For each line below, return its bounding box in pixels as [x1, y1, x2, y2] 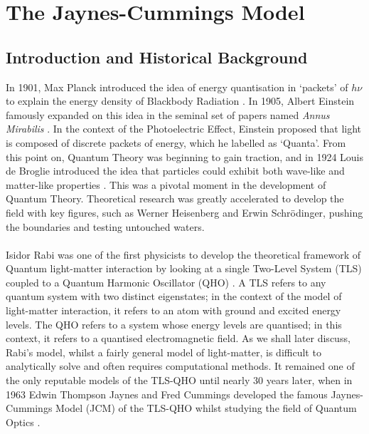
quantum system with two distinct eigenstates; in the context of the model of [6, 289, 342, 304]
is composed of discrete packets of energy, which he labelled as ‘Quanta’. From [6, 135, 346, 150]
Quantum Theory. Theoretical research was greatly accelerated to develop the [6, 191, 344, 206]
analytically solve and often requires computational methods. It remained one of [6, 358, 355, 373]
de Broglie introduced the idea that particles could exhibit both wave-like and [6, 163, 345, 178]
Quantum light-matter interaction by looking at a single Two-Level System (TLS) [6, 261, 362, 276]
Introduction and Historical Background [6, 46, 308, 68]
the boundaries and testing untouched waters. [6, 219, 205, 234]
